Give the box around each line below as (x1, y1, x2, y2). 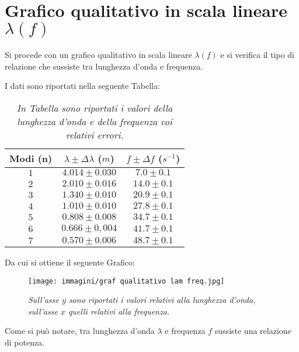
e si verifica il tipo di (220, 49, 295, 61)
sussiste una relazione (214, 325, 291, 337)
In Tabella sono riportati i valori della (16, 101, 173, 115)
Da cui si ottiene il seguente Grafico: (5, 256, 135, 268)
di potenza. (5, 336, 45, 348)
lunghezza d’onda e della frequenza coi (17, 114, 172, 128)
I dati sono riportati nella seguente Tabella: (5, 80, 160, 92)
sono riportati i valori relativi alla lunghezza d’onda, (68, 294, 256, 306)
